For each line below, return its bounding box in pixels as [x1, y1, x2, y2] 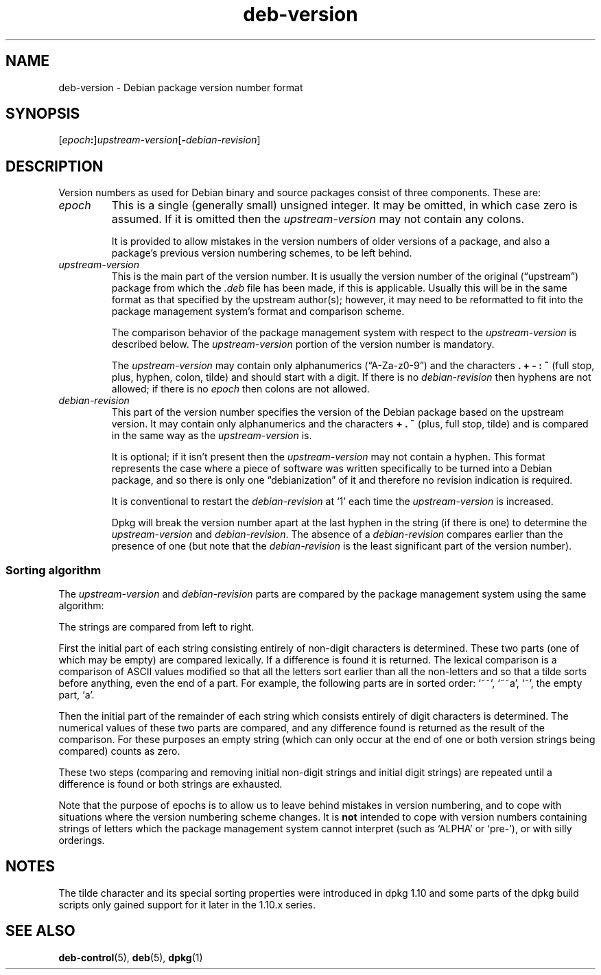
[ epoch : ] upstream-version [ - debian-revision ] [58, 134, 261, 146]
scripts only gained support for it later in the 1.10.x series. [58, 898, 316, 911]
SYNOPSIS [5, 105, 80, 123]
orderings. [58, 834, 105, 847]
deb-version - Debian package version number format [58, 81, 303, 93]
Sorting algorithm [5, 563, 102, 577]
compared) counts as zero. [58, 745, 180, 757]
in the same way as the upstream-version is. [111, 430, 312, 442]
